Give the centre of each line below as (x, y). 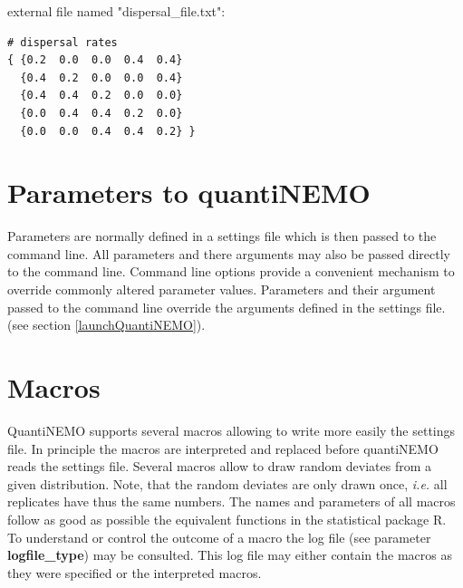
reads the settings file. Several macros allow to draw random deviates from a (220, 466)
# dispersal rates (63, 42)
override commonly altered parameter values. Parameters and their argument (222, 289)
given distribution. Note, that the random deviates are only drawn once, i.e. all (227, 483)
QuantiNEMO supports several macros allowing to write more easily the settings (231, 430)
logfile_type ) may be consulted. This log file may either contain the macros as (230, 555)
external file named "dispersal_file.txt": (116, 11)
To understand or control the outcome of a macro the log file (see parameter (219, 537)
